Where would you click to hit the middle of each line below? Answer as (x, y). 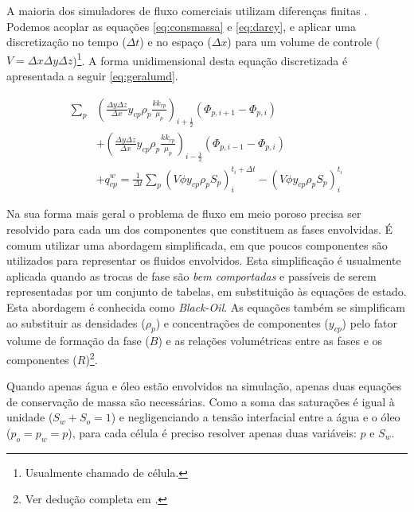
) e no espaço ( (176, 42)
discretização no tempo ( (66, 42)
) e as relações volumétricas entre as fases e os (270, 341)
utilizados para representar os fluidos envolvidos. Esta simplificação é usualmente (204, 260)
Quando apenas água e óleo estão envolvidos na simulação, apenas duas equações (204, 386)
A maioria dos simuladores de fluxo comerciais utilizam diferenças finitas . (187, 10)
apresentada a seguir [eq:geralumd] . (92, 76)
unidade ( (30, 417)
